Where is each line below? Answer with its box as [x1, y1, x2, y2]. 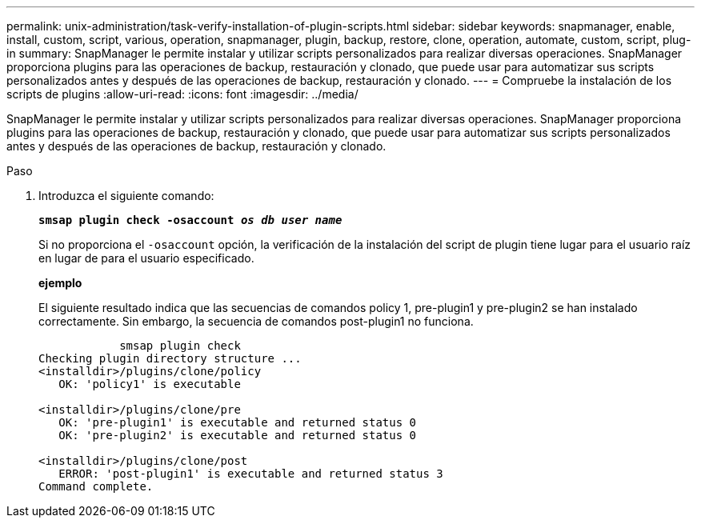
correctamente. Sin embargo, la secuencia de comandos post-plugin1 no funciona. [38, 314, 474, 328]
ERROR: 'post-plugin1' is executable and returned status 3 [58, 467, 443, 480]
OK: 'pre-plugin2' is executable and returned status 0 [58, 429, 417, 442]
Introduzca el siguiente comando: [38, 189, 214, 202]
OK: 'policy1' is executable [58, 378, 241, 390]
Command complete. [38, 480, 154, 493]
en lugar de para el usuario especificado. [38, 251, 254, 265]
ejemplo [38, 276, 82, 290]
